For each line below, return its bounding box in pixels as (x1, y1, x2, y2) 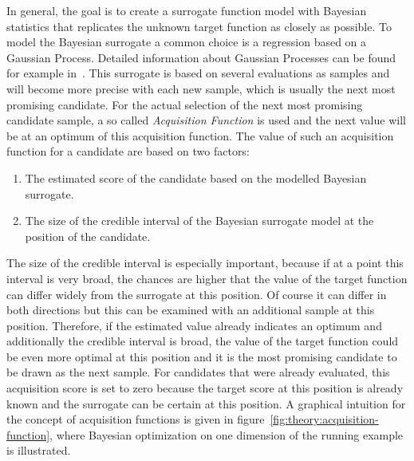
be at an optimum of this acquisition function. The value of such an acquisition (6, 127, 394, 144)
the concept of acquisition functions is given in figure (6, 411, 265, 428)
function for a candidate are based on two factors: (6, 143, 250, 160)
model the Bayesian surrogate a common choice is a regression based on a (6, 33, 367, 50)
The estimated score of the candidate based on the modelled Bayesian (25, 169, 367, 186)
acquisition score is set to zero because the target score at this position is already (6, 380, 404, 396)
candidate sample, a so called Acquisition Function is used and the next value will (6, 112, 406, 128)
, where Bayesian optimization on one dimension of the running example (49, 426, 404, 443)
